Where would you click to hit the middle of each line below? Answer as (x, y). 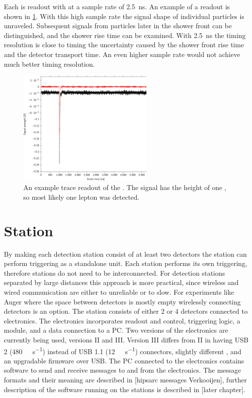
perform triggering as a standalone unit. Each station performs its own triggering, (126, 263)
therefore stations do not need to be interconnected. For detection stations (115, 273)
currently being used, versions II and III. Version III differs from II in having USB (126, 340)
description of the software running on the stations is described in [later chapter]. (125, 389)
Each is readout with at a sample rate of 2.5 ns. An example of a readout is (117, 6)
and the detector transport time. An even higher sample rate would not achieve (122, 54)
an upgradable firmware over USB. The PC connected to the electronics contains (124, 360)
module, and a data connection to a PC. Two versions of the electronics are (116, 330)
